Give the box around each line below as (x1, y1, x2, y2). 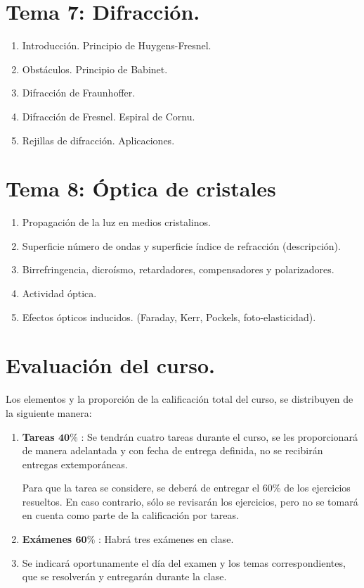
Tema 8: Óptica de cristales (6, 174, 276, 203)
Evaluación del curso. (6, 351, 215, 380)
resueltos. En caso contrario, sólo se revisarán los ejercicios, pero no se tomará (22, 494, 358, 508)
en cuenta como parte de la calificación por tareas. (22, 508, 239, 523)
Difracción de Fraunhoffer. (22, 85, 136, 100)
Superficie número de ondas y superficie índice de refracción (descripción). (22, 238, 341, 253)
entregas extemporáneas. (22, 456, 128, 471)
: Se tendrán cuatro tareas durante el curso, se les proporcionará (81, 429, 358, 444)
